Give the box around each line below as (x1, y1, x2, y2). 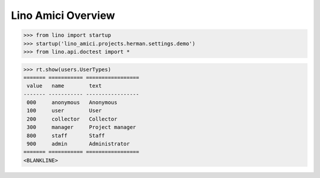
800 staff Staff (27, 132, 105, 139)
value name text (27, 83, 102, 89)
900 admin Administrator (27, 141, 130, 147)
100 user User (27, 107, 102, 114)
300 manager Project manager (27, 124, 136, 131)
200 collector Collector (27, 115, 118, 122)
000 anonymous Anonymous (27, 99, 118, 106)
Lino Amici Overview (11, 9, 116, 22)
